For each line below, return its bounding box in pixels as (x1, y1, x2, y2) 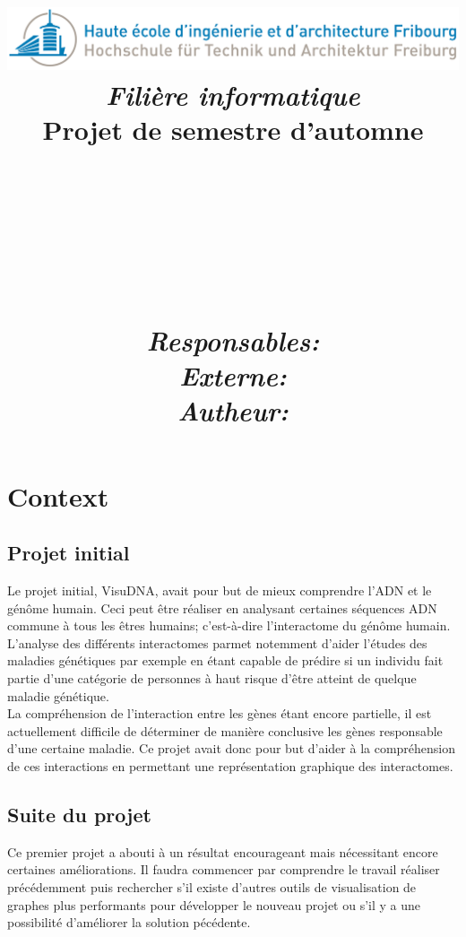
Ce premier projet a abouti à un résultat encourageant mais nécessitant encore (7, 842, 438, 861)
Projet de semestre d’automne (42, 110, 424, 147)
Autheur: (177, 392, 289, 429)
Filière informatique (106, 75, 360, 113)
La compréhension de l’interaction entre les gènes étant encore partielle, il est (7, 704, 432, 723)
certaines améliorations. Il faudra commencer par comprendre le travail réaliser (7, 860, 440, 879)
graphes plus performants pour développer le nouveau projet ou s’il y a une (7, 895, 421, 914)
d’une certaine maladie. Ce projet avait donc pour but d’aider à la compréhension (7, 739, 456, 758)
